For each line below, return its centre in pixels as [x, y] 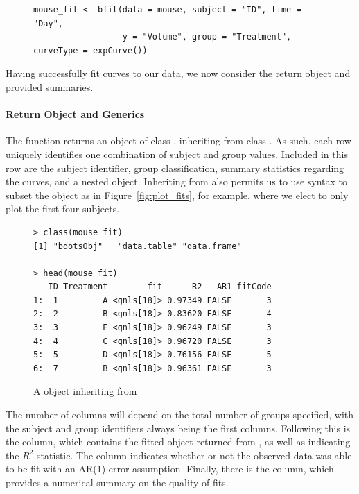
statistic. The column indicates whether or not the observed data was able [194, 455]
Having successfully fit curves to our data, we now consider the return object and [178, 73]
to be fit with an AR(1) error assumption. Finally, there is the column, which [170, 469]
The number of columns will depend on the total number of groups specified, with [180, 415]
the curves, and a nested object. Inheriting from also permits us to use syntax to [177, 181]
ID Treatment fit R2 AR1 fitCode [160, 287]
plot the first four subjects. [63, 208]
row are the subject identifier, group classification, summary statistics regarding [175, 168]
